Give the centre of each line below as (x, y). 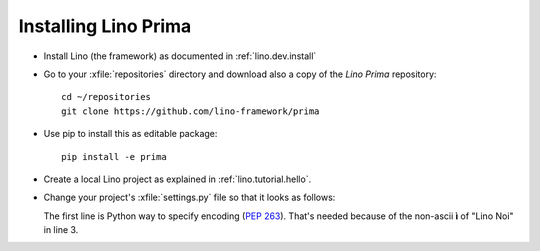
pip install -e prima (114, 156)
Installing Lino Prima (105, 26)
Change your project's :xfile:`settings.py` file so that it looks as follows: (189, 197)
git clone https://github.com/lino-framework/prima (190, 111)
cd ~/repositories (106, 97)
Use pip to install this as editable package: (130, 134)
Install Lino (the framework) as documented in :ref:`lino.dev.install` (180, 56)
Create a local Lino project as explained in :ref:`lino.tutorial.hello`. (177, 179)
